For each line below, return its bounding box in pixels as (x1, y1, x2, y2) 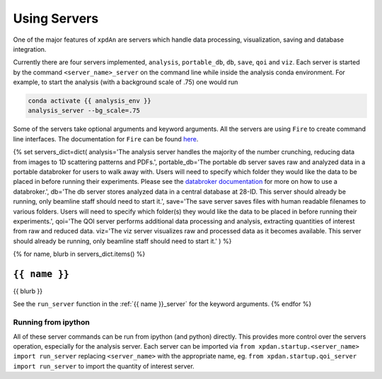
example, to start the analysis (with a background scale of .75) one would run (13, 78, 238, 86)
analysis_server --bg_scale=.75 (28, 107, 141, 115)
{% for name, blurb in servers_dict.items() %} (13, 250, 146, 258)
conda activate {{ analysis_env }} (28, 97, 151, 105)
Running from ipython (13, 317, 90, 327)
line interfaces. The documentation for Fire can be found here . (13, 134, 199, 143)
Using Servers (13, 11, 99, 26)
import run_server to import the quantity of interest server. (13, 361, 195, 371)
